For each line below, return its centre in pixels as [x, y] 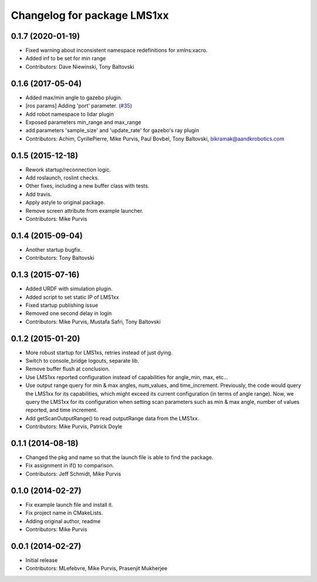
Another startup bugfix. [54, 249]
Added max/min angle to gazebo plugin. [74, 98]
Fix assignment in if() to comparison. [70, 466]
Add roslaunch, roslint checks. [62, 178]
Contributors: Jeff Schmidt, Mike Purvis [73, 474]
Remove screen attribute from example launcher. [85, 210]
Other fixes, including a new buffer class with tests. [87, 186]
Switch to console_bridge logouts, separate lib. [82, 361]
